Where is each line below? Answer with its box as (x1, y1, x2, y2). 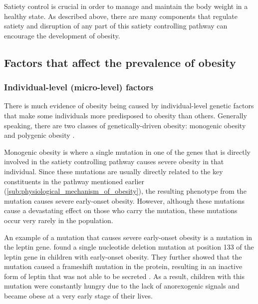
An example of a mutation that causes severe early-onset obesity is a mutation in (4, 232, 253, 242)
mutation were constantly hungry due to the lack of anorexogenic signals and (4, 281, 240, 291)
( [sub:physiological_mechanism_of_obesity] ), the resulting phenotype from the (4, 186, 247, 196)
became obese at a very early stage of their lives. (4, 291, 153, 301)
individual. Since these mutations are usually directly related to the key (4, 166, 223, 176)
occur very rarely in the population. (4, 215, 113, 225)
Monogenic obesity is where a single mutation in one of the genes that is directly (4, 146, 251, 157)
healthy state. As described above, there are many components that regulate (4, 10, 238, 21)
